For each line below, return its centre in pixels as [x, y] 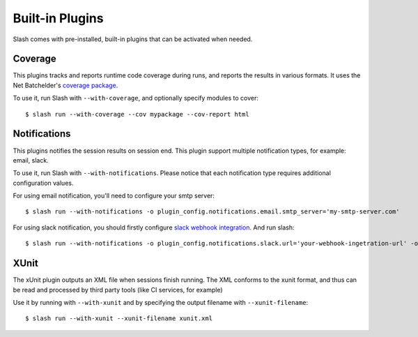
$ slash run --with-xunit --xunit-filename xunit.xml [119, 319]
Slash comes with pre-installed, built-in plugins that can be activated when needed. [133, 39]
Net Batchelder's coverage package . [65, 85]
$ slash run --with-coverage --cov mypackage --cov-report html [138, 114]
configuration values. [43, 183]
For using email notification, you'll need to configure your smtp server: [114, 196]
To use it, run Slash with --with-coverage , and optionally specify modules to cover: [136, 98]
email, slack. [31, 160]
